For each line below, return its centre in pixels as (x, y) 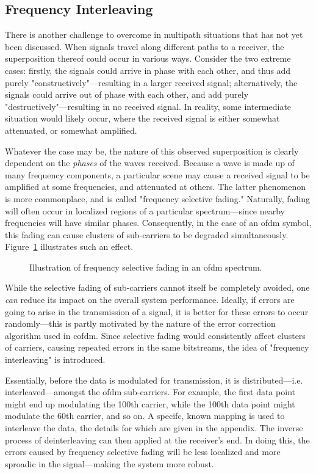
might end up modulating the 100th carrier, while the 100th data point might (150, 403)
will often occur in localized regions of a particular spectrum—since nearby (145, 210)
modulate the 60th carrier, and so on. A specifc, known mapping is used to (145, 416)
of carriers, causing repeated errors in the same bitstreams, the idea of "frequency (157, 347)
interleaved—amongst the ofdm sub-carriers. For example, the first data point (150, 392)
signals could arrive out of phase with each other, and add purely (127, 94)
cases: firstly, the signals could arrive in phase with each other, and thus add (148, 70)
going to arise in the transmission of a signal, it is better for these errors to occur (157, 311)
